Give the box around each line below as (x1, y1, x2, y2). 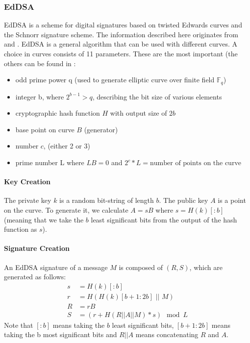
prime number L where (15, 157, 84, 168)
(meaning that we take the (4, 214, 84, 224)
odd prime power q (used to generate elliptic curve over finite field (15, 74, 215, 85)
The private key (4, 195, 51, 205)
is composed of (119, 262, 163, 272)
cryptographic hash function (15, 108, 100, 118)
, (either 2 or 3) (43, 141, 90, 151)
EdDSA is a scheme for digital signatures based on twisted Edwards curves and (4, 20, 242, 30)
